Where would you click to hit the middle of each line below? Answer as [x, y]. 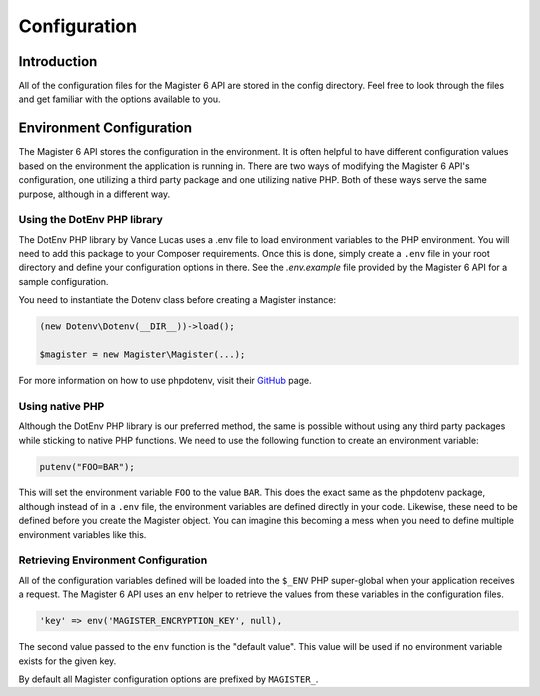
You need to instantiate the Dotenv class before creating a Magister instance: [177, 300]
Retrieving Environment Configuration [113, 560]
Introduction [58, 61]
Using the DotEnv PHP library [91, 220]
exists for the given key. [67, 661]
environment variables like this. [82, 534]
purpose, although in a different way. [94, 194]
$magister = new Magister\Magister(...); [142, 354]
